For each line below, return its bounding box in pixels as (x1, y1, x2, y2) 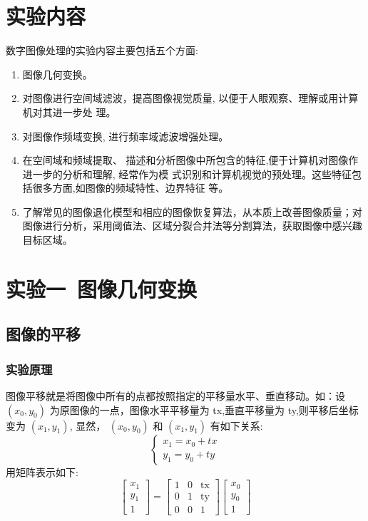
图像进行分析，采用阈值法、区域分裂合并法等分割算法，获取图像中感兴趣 (22, 218, 362, 233)
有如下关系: (210, 418, 263, 433)
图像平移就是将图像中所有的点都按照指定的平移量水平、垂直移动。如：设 (6, 388, 345, 403)
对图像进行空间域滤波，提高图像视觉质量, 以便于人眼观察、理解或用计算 (22, 91, 359, 105)
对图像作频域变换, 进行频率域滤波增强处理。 (22, 128, 229, 143)
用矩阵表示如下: (6, 464, 78, 479)
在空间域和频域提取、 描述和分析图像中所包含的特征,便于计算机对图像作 (22, 153, 359, 167)
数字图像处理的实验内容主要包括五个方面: (6, 43, 198, 58)
